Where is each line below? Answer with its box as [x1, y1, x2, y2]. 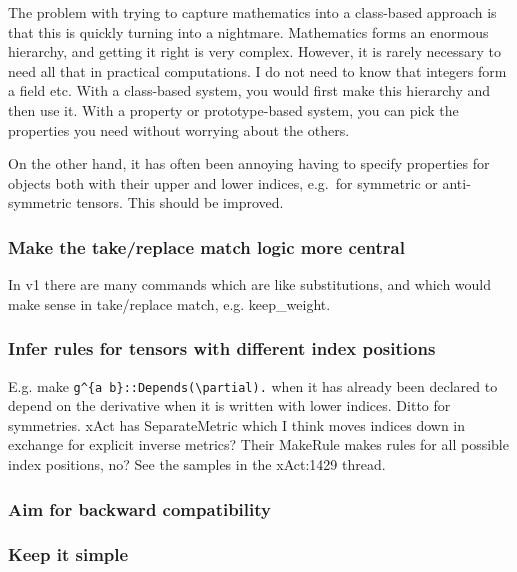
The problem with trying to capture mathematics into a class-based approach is [8, 2, 497, 22]
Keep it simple [8, 542, 129, 567]
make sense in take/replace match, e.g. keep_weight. [8, 293, 331, 314]
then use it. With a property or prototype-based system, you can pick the [8, 99, 459, 120]
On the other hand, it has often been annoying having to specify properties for [8, 153, 490, 174]
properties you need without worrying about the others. [8, 119, 350, 140]
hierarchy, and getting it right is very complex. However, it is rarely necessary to [8, 41, 501, 62]
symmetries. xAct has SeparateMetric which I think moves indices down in [8, 414, 466, 435]
